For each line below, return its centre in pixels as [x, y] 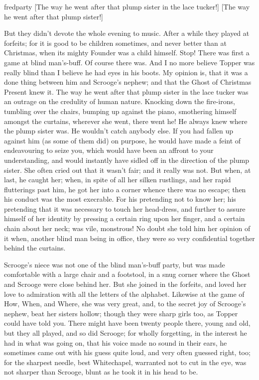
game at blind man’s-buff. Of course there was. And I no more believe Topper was [129, 62]
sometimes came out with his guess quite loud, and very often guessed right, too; [127, 352]
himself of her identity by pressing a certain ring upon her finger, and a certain [125, 218]
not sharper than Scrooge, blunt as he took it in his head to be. [101, 372]
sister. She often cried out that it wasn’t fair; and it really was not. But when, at [128, 170]
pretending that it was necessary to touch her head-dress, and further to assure [125, 208]
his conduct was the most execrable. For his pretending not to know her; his [120, 199]
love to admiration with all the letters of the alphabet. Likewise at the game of [124, 294]
